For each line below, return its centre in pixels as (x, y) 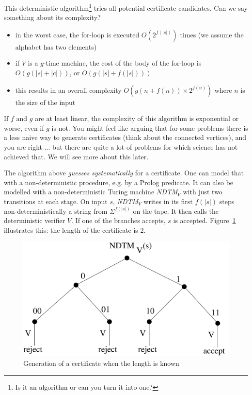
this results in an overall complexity (68, 90)
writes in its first (168, 201)
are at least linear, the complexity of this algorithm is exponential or (137, 118)
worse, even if (24, 128)
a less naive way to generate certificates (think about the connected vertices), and (125, 137)
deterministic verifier (35, 220)
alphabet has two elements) (56, 46)
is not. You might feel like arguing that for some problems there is (150, 128)
